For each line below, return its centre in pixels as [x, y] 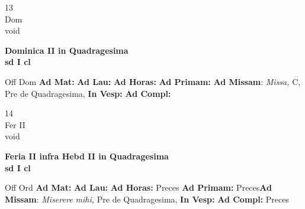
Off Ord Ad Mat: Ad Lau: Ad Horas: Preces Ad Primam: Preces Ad [138, 187]
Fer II [15, 124]
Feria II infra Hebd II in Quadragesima [87, 156]
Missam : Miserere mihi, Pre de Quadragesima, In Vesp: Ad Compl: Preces [147, 199]
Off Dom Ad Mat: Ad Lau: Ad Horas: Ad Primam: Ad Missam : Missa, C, [153, 81]
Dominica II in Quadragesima [67, 50]
